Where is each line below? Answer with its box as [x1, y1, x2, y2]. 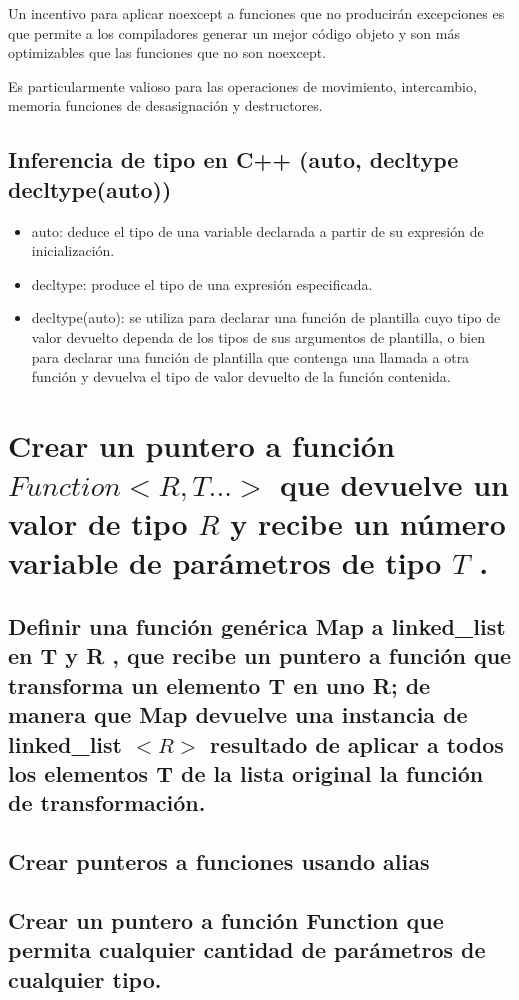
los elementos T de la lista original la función [8, 758, 484, 788]
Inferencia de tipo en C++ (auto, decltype [8, 144, 459, 175]
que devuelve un [280, 464, 509, 505]
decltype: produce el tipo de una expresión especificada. [31, 273, 373, 294]
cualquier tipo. [8, 963, 162, 994]
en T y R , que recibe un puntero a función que [8, 640, 512, 671]
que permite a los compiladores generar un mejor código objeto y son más [8, 22, 460, 43]
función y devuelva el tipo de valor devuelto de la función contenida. [31, 366, 451, 387]
